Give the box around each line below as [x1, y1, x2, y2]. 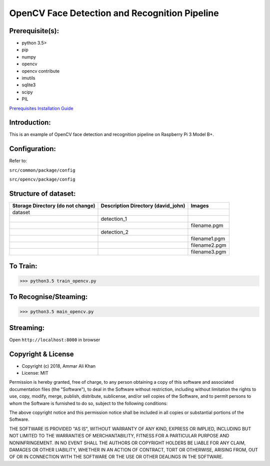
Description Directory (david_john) [100, 202, 185, 209]
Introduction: [9, 118, 51, 127]
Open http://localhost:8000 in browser [9, 337, 100, 343]
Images [190, 202, 209, 209]
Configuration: [9, 144, 56, 153]
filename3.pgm [190, 248, 226, 255]
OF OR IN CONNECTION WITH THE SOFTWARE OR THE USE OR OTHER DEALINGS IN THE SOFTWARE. [9, 454, 223, 460]
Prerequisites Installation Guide [9, 105, 73, 111]
